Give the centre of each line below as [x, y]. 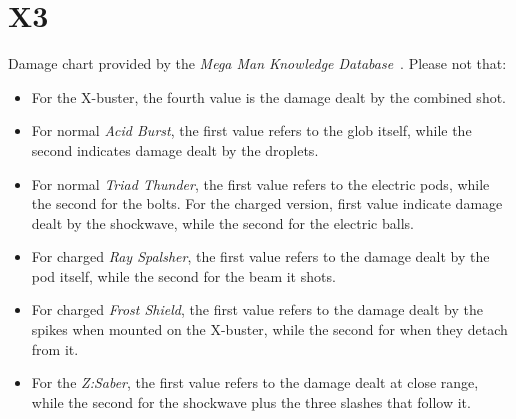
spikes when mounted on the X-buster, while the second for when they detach [269, 329]
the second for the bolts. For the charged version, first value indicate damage [267, 203]
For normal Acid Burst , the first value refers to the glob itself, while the [251, 130]
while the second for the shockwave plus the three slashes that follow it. [251, 401]
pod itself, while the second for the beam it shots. [183, 275]
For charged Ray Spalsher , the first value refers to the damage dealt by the [260, 256]
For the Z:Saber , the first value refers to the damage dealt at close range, [255, 382]
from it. [55, 348]
